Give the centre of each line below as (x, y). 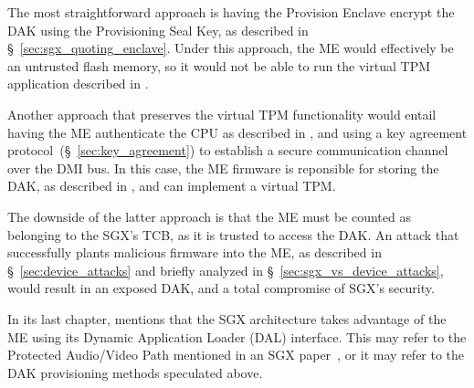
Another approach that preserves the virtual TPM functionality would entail (222, 114)
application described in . (78, 84)
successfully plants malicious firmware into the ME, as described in (195, 252)
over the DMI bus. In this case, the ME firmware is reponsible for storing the (223, 168)
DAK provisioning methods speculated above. (135, 372)
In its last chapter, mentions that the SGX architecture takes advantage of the (227, 318)
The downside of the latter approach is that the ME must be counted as (209, 216)
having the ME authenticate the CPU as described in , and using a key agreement (237, 132)
